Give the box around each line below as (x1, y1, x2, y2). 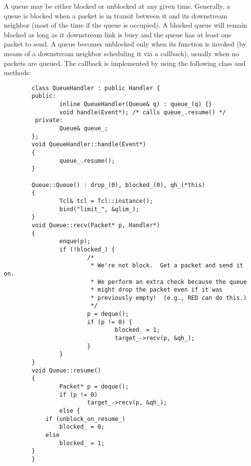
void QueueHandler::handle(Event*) (31, 141, 146, 148)
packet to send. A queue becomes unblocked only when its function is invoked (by (4, 39, 247, 49)
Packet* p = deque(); (59, 383, 129, 390)
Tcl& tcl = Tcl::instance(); (59, 197, 153, 204)
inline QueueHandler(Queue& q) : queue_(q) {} (59, 101, 212, 108)
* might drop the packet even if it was (90, 286, 223, 294)
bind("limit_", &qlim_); (59, 205, 140, 213)
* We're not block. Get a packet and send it (90, 262, 243, 269)
